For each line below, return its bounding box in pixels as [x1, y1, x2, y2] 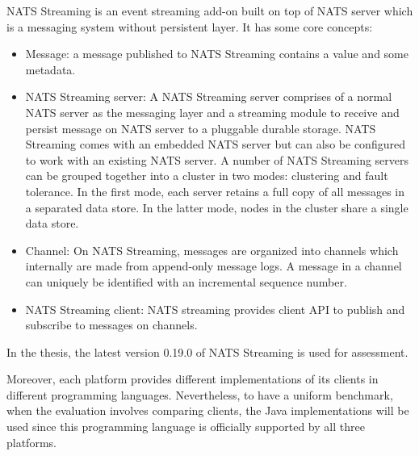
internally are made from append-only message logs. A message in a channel [25, 257, 402, 274]
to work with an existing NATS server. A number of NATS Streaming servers [25, 151, 409, 168]
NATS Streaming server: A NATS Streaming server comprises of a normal [25, 88, 392, 105]
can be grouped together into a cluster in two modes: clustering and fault [25, 167, 388, 184]
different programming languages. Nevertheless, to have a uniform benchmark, [6, 386, 393, 403]
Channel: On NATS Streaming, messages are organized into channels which [25, 241, 399, 258]
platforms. [6, 433, 57, 450]
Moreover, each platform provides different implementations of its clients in [6, 370, 379, 387]
